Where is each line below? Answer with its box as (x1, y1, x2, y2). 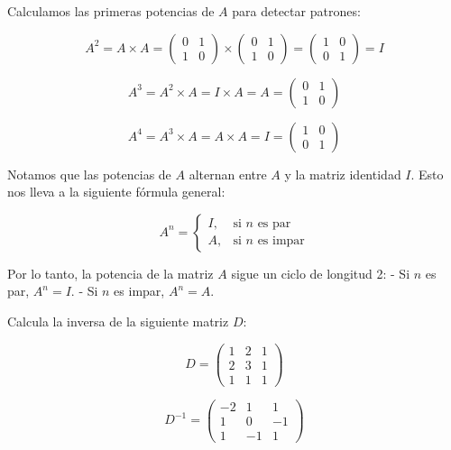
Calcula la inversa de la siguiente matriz (7, 311, 229, 330)
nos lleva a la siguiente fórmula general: (7, 182, 225, 201)
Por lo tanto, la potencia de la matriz (7, 263, 214, 282)
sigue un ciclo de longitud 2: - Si (231, 263, 410, 282)
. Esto (410, 164, 444, 183)
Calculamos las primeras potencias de (7, 2, 215, 20)
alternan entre (189, 164, 267, 183)
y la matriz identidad (284, 164, 401, 183)
